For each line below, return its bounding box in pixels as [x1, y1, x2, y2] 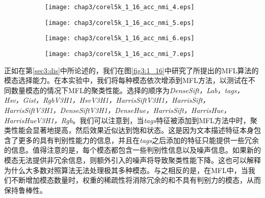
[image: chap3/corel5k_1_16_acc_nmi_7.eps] [45, 50, 195, 58]
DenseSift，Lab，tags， [169, 84, 244, 95]
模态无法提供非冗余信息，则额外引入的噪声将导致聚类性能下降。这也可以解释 [4, 154, 261, 165]
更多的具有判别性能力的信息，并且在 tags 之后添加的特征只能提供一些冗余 [18, 134, 259, 145]
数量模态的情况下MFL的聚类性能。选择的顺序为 [11, 84, 170, 95]
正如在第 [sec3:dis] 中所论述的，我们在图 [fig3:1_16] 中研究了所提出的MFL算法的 [4, 65, 259, 75]
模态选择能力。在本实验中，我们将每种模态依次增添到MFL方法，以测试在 [4, 75, 248, 86]
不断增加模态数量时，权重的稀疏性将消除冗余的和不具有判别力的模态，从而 [11, 175, 261, 185]
